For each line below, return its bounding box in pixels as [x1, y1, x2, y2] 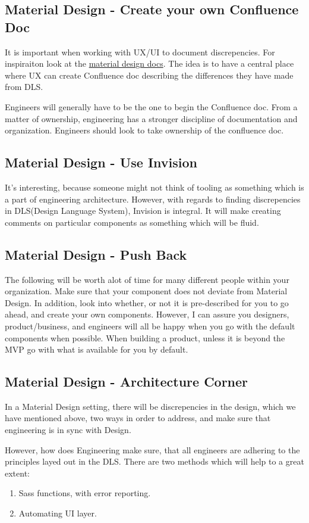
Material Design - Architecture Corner [5, 372, 248, 391]
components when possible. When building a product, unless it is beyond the [5, 331, 285, 344]
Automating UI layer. [18, 507, 97, 519]
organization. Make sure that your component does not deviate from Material [5, 285, 288, 297]
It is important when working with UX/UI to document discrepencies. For [5, 45, 275, 58]
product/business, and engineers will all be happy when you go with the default [5, 319, 295, 332]
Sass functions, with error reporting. [18, 487, 151, 499]
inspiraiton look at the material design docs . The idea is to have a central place [5, 57, 294, 70]
